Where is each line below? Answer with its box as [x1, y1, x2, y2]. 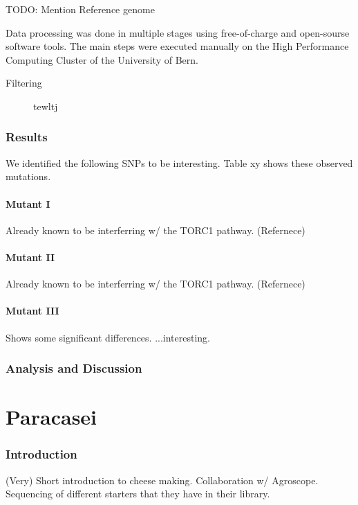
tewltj [33, 98, 58, 113]
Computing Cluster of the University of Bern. [6, 52, 198, 67]
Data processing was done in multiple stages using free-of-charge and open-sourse [6, 25, 350, 39]
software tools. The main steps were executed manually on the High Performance [6, 39, 349, 53]
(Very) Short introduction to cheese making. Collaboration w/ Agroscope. [6, 472, 319, 487]
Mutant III [6, 303, 59, 318]
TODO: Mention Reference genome [6, 2, 155, 16]
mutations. [6, 169, 51, 184]
